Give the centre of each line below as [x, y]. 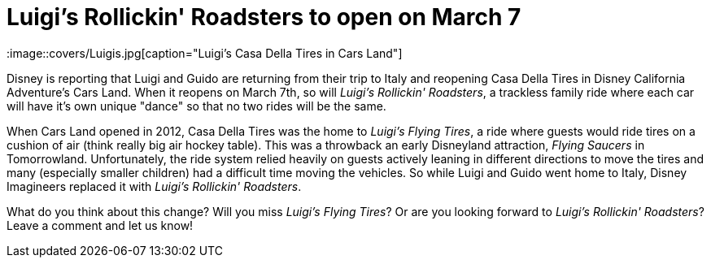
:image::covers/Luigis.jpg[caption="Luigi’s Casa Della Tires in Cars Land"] [205, 53]
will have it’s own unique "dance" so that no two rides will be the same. [196, 106]
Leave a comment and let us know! [100, 225]
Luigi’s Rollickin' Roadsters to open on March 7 [264, 17]
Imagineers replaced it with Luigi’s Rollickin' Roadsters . [154, 186]
